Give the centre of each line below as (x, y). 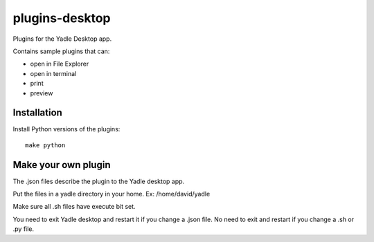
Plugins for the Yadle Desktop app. (62, 39)
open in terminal (53, 73)
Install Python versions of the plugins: (66, 129)
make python (45, 145)
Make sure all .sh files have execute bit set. (74, 207)
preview (42, 93)
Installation (37, 113)
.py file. (24, 229)
